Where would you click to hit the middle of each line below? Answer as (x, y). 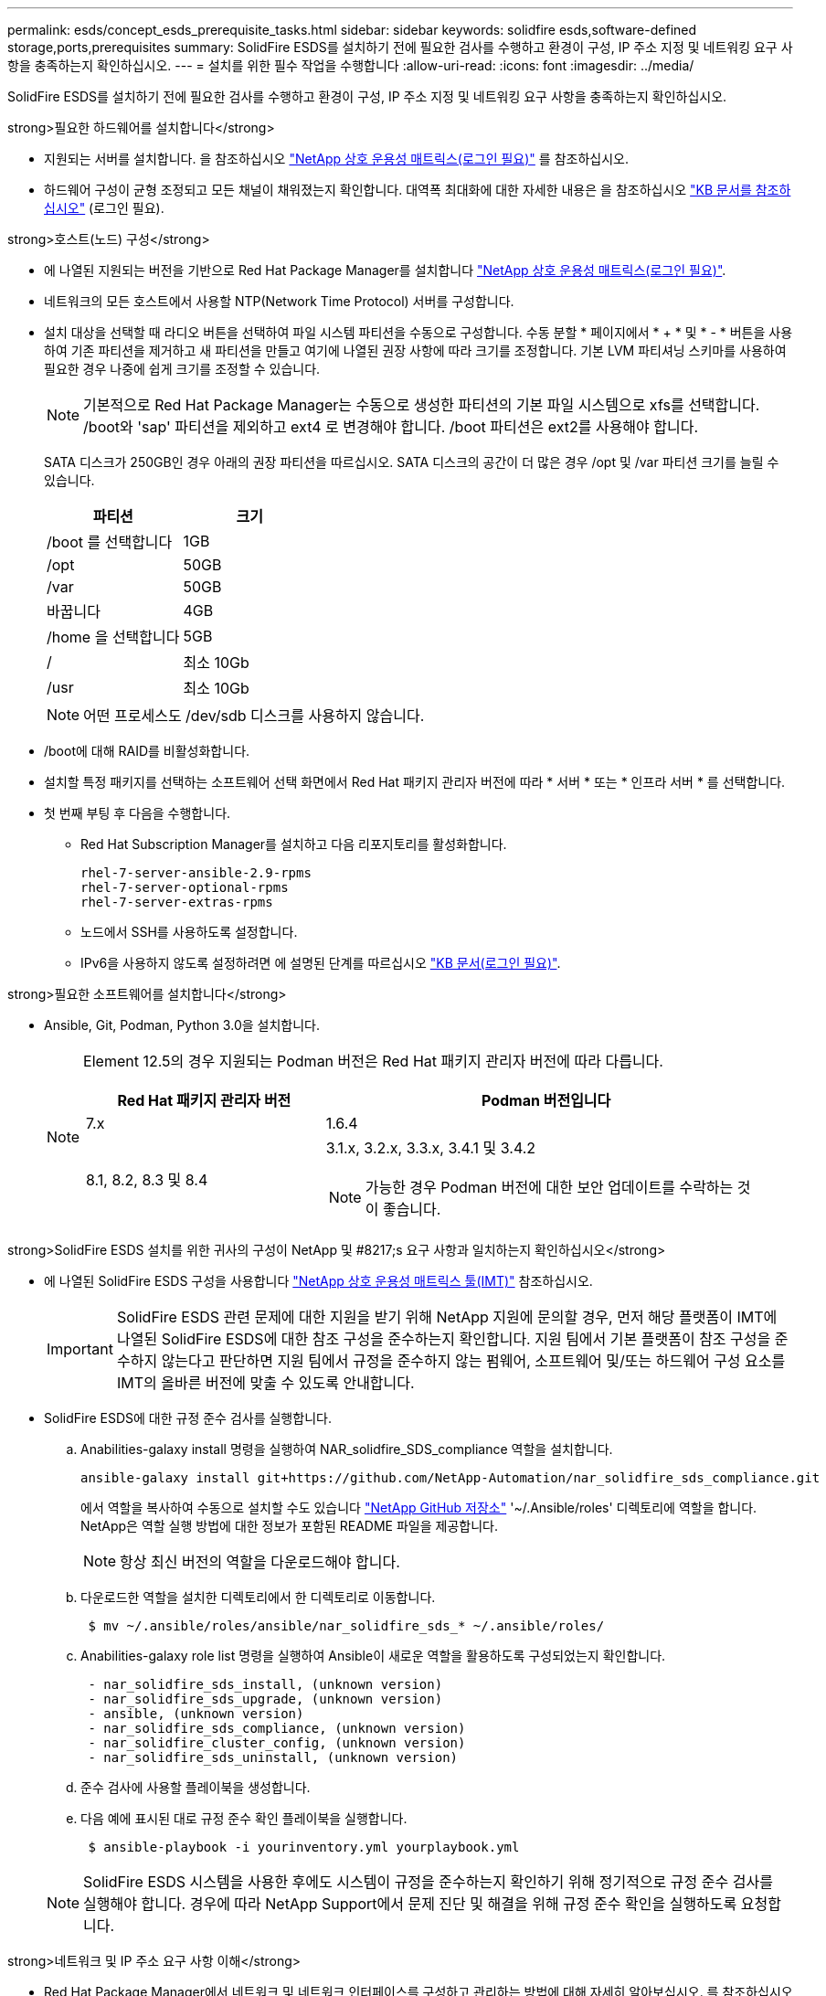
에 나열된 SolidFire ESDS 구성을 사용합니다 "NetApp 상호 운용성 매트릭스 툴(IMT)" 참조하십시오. (318, 1281)
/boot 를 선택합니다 (110, 542)
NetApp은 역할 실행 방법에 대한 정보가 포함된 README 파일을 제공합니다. (289, 1526)
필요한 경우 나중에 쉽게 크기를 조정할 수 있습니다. (182, 369)
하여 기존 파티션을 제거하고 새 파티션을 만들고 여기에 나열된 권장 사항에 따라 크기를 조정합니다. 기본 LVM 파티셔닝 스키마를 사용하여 (415, 350)
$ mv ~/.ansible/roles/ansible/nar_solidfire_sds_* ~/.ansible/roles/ (346, 1626)
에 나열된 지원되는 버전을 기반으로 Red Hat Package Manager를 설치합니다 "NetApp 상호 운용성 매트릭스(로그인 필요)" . (385, 270)
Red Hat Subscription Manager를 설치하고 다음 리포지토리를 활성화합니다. (294, 844)
